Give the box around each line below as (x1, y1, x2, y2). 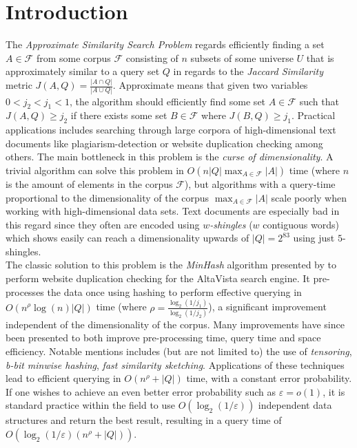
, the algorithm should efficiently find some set (69, 94, 266, 108)
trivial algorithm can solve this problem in (6, 162, 184, 177)
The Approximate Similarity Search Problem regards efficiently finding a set (6, 37, 325, 52)
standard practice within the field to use (6, 398, 176, 412)
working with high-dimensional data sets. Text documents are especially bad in (6, 204, 340, 218)
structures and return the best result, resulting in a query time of (6, 413, 282, 427)
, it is (323, 384, 345, 398)
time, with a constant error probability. (186, 371, 352, 385)
